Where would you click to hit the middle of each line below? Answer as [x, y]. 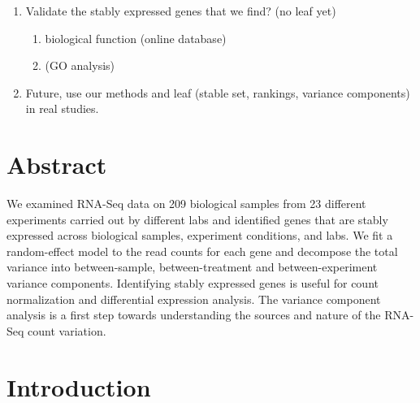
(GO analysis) [80, 65]
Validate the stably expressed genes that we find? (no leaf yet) [181, 11]
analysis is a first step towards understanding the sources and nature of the [194, 315]
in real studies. [62, 108]
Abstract [57, 165]
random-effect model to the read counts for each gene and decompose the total [202, 251]
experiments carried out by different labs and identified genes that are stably [197, 219]
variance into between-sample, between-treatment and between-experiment [192, 267]
